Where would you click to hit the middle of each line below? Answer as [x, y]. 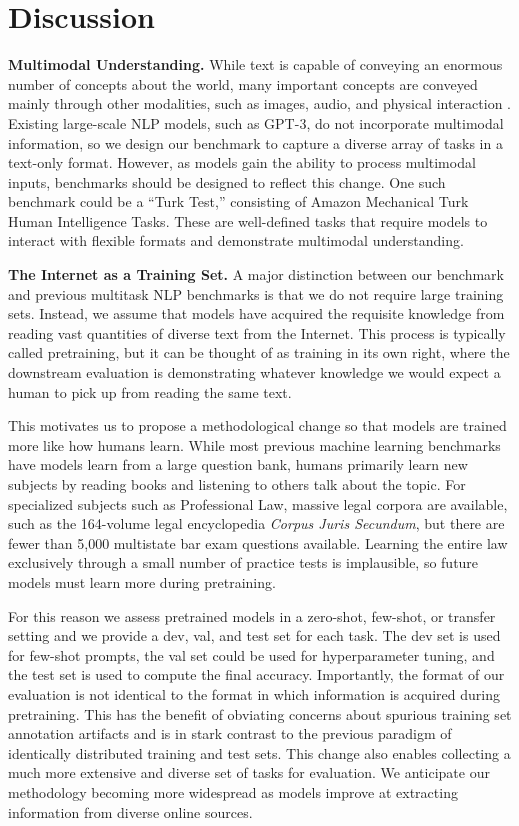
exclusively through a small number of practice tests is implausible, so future [243, 562]
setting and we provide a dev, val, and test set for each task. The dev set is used [254, 635]
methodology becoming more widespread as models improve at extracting [233, 791]
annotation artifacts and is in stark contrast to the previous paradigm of [230, 733]
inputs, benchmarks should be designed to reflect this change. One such [227, 181]
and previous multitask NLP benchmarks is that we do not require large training [256, 293]
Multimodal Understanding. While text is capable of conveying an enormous [255, 64]
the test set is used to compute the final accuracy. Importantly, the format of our [256, 674]
